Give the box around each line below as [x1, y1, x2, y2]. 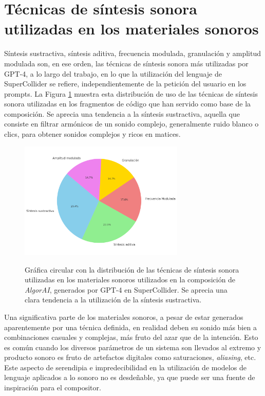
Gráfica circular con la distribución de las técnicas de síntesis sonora [25, 264, 239, 275]
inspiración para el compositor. [4, 382, 101, 393]
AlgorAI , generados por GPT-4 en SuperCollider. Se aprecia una [25, 284, 228, 295]
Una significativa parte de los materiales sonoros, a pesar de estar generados [4, 311, 243, 322]
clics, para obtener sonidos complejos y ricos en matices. [4, 129, 181, 139]
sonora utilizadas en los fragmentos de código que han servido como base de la [4, 98, 251, 109]
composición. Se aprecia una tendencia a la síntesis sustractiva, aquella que [4, 108, 240, 119]
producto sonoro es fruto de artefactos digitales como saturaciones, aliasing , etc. [4, 352, 256, 363]
